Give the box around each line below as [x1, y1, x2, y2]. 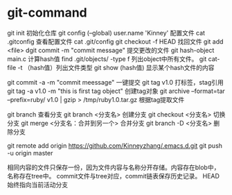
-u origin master [7, 149, 53, 157]
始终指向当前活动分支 [7, 180, 68, 189]
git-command [7, 5, 88, 21]
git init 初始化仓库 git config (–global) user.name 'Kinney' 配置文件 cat [7, 28, 206, 37]
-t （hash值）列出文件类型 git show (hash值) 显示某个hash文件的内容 [17, 63, 215, 71]
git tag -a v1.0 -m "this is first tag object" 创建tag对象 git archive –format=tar [7, 87, 225, 95]
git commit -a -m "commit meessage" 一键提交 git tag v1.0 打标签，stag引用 [7, 78, 224, 86]
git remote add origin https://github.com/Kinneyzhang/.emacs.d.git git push [7, 141, 223, 150]
